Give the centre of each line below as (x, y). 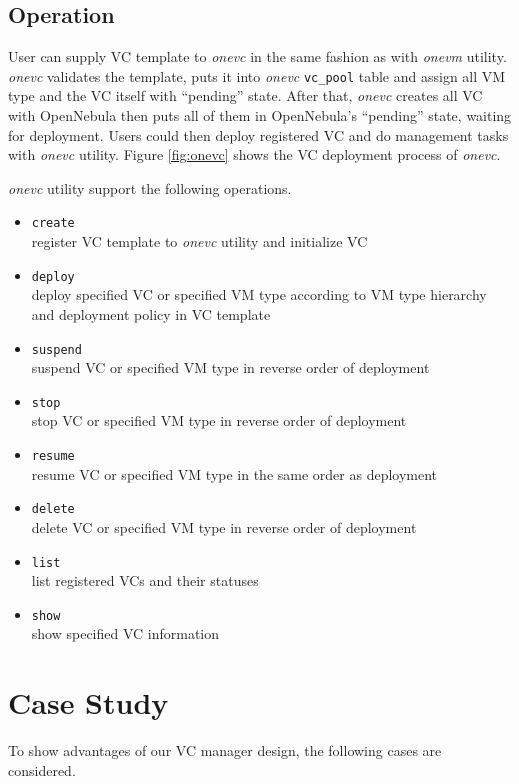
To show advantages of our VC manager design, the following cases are (225, 750)
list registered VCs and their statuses (145, 580)
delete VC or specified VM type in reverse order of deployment (224, 526)
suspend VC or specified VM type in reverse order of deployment (230, 367)
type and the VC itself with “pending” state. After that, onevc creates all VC (245, 95)
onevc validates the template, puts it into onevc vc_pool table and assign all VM (257, 75)
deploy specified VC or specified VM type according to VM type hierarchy (259, 294)
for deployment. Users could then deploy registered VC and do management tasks (258, 134)
